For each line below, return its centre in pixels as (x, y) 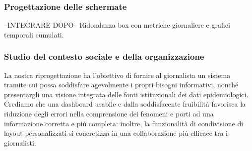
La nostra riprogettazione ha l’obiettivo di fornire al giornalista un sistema (117, 75)
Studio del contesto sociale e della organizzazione (104, 57)
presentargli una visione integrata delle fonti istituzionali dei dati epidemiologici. (126, 94)
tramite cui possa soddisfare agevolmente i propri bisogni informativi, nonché (121, 85)
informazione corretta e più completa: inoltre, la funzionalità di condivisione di (124, 123)
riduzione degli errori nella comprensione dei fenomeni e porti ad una (109, 113)
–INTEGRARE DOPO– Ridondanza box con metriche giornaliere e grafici (117, 25)
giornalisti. (20, 142)
